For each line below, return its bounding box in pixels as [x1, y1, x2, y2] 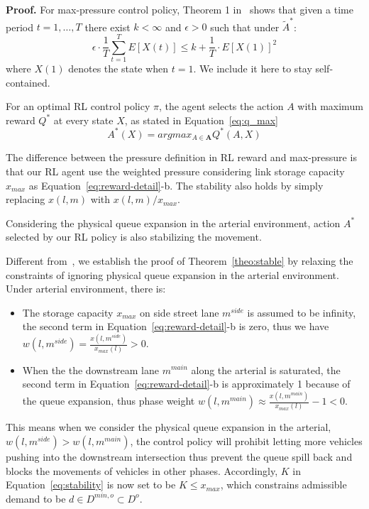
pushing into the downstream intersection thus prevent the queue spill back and [6, 449, 353, 464]
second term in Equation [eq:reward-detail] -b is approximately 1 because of [22, 376, 351, 391]
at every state [53, 112, 114, 127]
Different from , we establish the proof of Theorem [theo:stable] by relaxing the [6, 253, 353, 268]
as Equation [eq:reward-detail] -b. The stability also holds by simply [28, 177, 324, 192]
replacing [6, 192, 45, 207]
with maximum [297, 99, 363, 114]
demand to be [6, 491, 66, 505]
